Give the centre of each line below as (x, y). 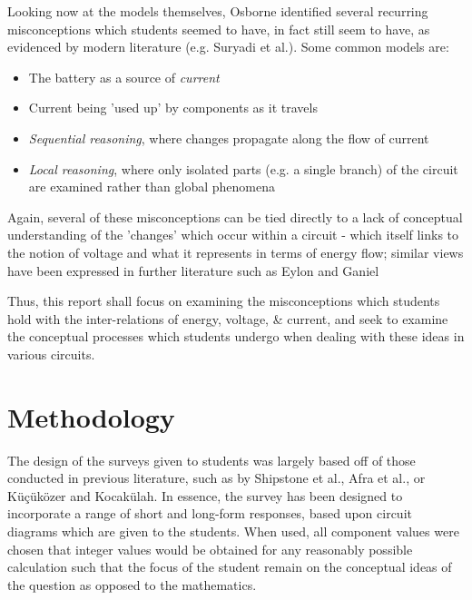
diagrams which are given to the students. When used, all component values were (233, 531)
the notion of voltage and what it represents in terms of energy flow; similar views (236, 252)
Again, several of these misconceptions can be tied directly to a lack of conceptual (235, 216)
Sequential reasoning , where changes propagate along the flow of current (229, 138)
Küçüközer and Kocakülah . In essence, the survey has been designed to (205, 495)
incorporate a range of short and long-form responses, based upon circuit (210, 513)
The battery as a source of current (124, 77)
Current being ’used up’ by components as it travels (173, 108)
